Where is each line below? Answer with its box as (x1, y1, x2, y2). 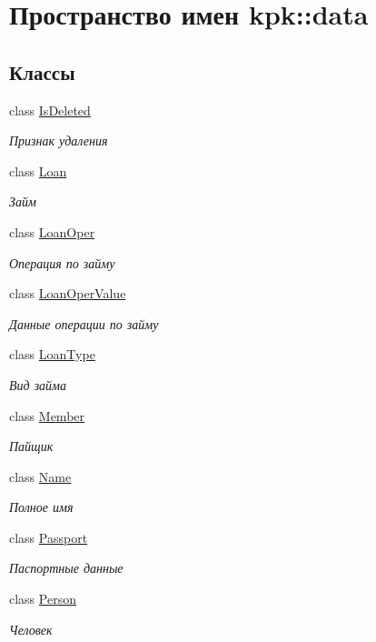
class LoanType (9, 345, 95, 364)
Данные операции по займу (9, 314, 159, 333)
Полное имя (9, 497, 74, 517)
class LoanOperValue (9, 284, 126, 303)
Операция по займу (9, 253, 115, 272)
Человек (9, 619, 53, 638)
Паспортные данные (9, 558, 124, 577)
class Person (9, 589, 76, 608)
